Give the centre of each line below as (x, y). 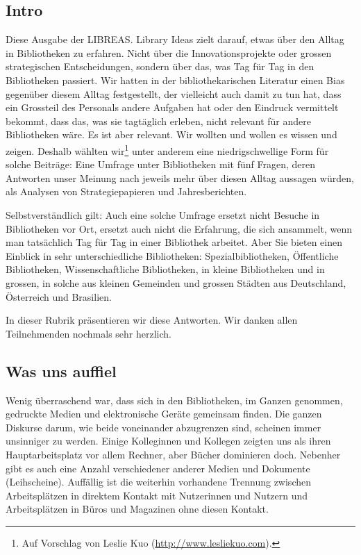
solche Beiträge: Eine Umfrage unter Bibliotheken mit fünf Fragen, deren (160, 164)
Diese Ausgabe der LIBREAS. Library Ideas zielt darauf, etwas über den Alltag (175, 39)
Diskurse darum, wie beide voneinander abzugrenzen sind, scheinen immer (163, 427)
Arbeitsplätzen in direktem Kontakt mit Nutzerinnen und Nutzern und (157, 495)
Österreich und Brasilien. (59, 296)
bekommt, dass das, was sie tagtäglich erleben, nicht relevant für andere (158, 121)
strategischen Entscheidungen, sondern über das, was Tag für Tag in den (160, 66)
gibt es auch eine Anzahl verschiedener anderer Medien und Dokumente (158, 468)
